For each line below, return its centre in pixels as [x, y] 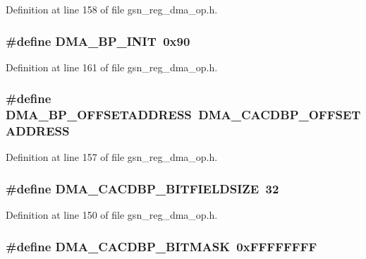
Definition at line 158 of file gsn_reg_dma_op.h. [112, 9]
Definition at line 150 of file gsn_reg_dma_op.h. [112, 215]
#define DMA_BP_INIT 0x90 [98, 41]
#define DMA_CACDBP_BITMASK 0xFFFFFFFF [161, 246]
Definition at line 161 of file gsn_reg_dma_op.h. [112, 67]
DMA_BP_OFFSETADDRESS [99, 115]
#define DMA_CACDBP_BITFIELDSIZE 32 [142, 188]
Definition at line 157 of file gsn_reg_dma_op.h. [112, 157]
